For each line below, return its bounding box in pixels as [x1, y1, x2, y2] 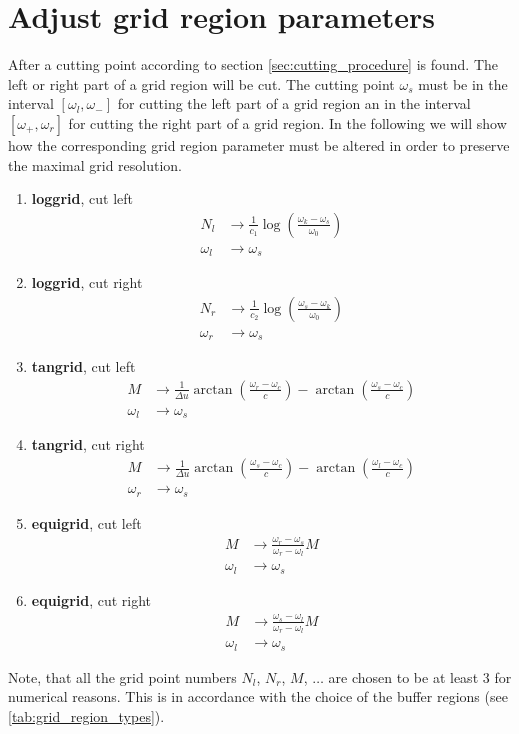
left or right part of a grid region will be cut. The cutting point [8, 73, 395, 94]
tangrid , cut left [31, 356, 136, 377]
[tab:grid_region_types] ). [8, 705, 165, 726]
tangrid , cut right [31, 434, 145, 455]
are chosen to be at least [328, 666, 479, 687]
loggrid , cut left [31, 188, 133, 209]
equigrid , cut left [31, 512, 142, 533]
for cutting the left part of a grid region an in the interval [117, 93, 471, 114]
